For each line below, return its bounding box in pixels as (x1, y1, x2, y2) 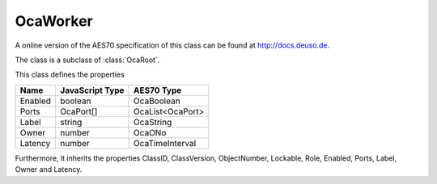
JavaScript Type (60, 85, 125, 96)
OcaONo (134, 127, 167, 138)
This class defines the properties (15, 69, 125, 80)
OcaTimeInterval (134, 137, 197, 148)
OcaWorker (15, 12, 93, 30)
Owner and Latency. (15, 165, 83, 174)
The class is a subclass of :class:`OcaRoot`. (15, 55, 160, 65)
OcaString (134, 116, 172, 128)
